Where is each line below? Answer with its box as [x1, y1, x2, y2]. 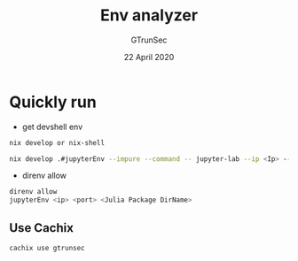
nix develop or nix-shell [9, 138, 105, 147]
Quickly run [9, 92, 98, 111]
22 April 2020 [123, 51, 175, 62]
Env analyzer [100, 5, 198, 26]
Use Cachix [9, 220, 74, 235]
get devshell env [21, 121, 83, 132]
